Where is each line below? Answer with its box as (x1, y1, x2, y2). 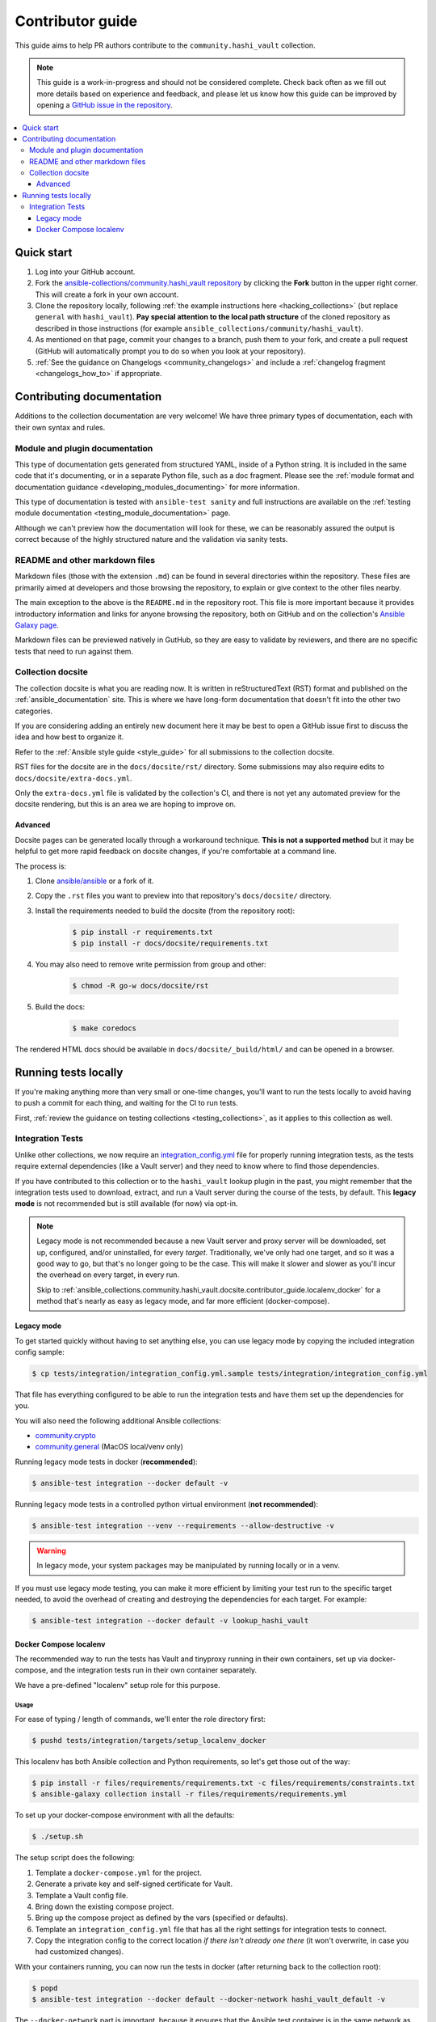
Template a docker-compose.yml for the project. (35, 1868, 202, 1877)
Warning (36, 1546, 66, 1555)
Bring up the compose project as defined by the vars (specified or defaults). (35, 1913, 288, 1923)
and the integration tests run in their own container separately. (49, 1665, 258, 1675)
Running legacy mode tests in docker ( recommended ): (15, 1457, 198, 1466)
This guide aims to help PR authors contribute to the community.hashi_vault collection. (15, 40, 316, 50)
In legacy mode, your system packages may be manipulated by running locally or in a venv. (36, 1561, 341, 1571)
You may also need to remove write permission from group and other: (35, 959, 266, 970)
